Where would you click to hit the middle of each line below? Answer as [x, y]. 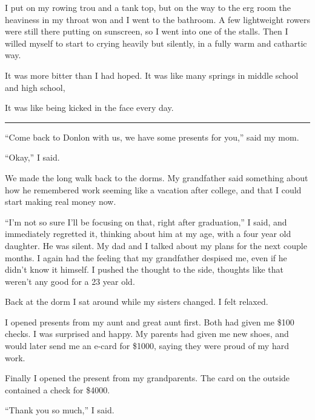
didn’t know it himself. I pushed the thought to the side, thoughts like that [144, 269]
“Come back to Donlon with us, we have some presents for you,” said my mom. [152, 137]
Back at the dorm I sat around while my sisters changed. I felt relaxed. [137, 302]
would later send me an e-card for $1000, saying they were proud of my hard [147, 346]
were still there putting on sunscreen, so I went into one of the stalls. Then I [147, 31]
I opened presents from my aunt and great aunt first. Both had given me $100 [150, 322]
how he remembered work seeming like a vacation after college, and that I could [153, 189]
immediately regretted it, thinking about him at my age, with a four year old [148, 234]
